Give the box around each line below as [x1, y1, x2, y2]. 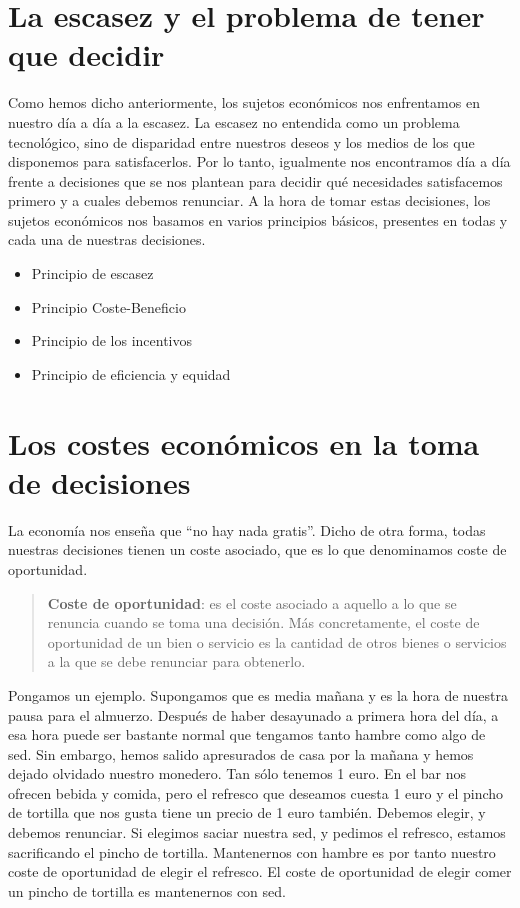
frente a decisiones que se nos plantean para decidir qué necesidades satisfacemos [8, 170, 503, 191]
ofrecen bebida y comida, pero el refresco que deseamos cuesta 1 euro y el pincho [8, 782, 504, 803]
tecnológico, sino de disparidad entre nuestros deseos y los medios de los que [8, 131, 475, 152]
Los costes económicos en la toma [8, 422, 480, 463]
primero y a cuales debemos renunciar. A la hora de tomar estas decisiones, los [8, 190, 491, 211]
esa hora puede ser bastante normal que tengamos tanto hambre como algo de [8, 724, 486, 745]
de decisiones [8, 461, 191, 502]
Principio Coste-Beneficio [31, 296, 186, 317]
